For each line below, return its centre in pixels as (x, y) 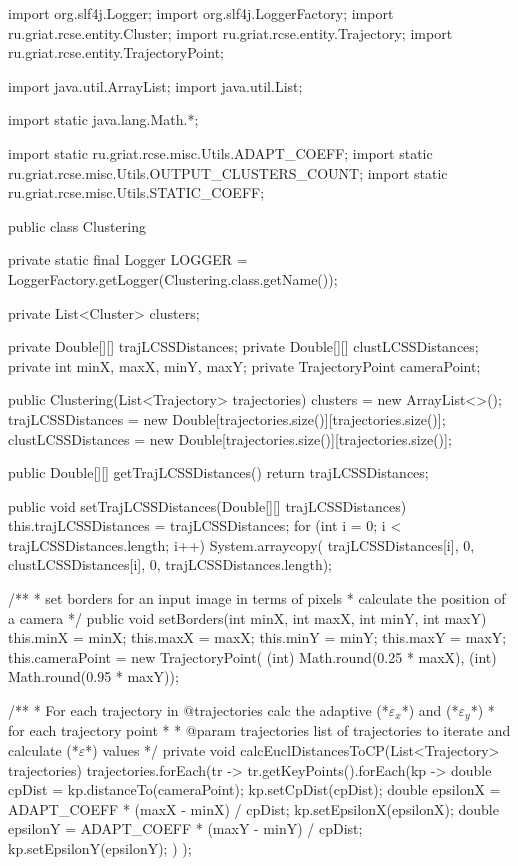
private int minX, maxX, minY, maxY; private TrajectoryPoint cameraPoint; (244, 365)
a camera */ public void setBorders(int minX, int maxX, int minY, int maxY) (247, 617)
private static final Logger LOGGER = (128, 259)
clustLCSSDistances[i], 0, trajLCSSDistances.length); (170, 564)
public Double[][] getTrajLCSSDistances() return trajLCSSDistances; (218, 472)
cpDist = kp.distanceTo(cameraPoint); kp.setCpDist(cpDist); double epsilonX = (254, 789)
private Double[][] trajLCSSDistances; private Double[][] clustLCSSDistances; (243, 346)
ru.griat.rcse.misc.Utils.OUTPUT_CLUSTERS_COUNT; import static (228, 172)
